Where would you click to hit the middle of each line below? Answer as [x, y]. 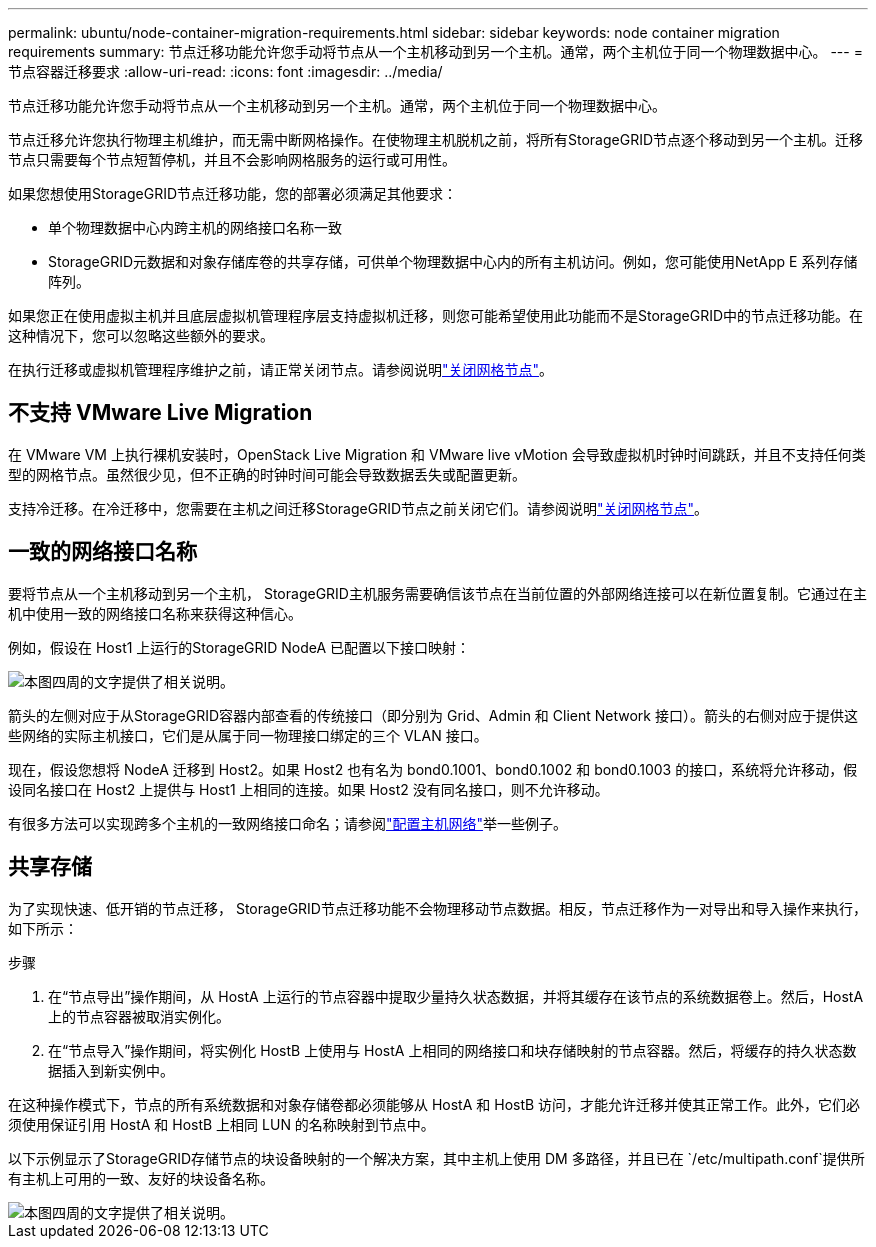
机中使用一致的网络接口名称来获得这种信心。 [155, 613]
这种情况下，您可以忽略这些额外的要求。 [141, 335]
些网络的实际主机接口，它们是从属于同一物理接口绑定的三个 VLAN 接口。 [248, 735]
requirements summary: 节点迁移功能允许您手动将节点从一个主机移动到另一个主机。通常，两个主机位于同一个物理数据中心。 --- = [435, 51]
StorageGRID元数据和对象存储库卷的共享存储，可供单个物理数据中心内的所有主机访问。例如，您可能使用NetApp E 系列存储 [453, 261]
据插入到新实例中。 [111, 1070]
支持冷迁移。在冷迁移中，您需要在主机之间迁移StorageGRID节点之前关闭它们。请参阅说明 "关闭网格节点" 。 [358, 508]
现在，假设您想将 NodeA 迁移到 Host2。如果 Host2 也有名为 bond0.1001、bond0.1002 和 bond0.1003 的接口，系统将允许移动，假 [433, 769]
